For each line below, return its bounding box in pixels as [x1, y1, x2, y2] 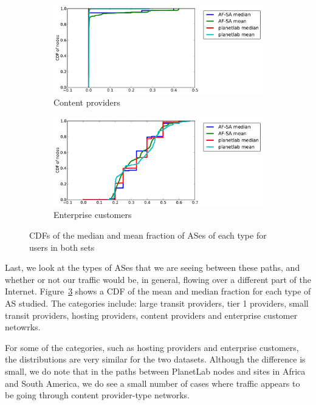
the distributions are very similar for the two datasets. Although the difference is [5, 353, 306, 366]
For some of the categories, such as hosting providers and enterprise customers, [5, 341, 299, 353]
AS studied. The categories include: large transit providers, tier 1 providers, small [5, 296, 309, 309]
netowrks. [5, 321, 41, 333]
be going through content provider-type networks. [5, 389, 190, 401]
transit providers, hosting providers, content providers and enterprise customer [5, 308, 298, 321]
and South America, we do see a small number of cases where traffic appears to [5, 376, 300, 389]
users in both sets [29, 240, 95, 253]
